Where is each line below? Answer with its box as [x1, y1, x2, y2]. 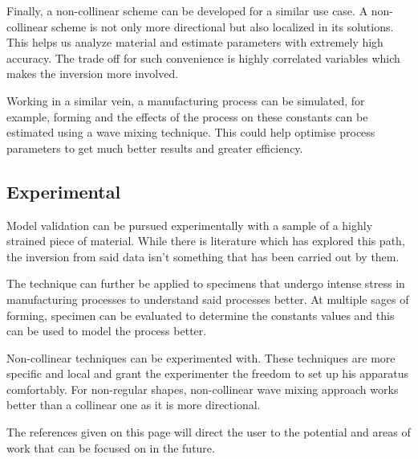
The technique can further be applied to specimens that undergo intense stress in [6, 275, 405, 292]
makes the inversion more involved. [6, 65, 179, 82]
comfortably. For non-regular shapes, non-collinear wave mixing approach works [6, 380, 399, 397]
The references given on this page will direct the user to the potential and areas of [6, 424, 411, 441]
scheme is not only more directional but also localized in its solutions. [51, 18, 394, 35]
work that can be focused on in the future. [6, 439, 215, 456]
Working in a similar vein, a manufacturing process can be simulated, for [6, 92, 365, 109]
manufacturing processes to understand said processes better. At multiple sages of [6, 290, 409, 307]
